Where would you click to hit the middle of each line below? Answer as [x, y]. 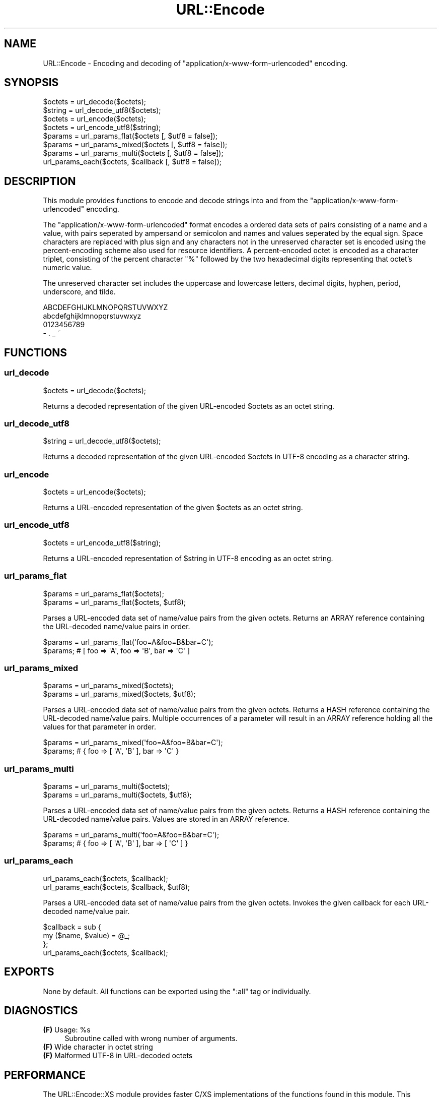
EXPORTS [29, 972]
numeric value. [67, 268]
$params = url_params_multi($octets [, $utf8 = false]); [133, 153]
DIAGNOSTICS [41, 1011]
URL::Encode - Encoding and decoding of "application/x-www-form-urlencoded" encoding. [195, 63]
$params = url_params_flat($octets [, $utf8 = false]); [130, 136]
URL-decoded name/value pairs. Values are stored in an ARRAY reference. [166, 819]
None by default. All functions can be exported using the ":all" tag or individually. [177, 991]
